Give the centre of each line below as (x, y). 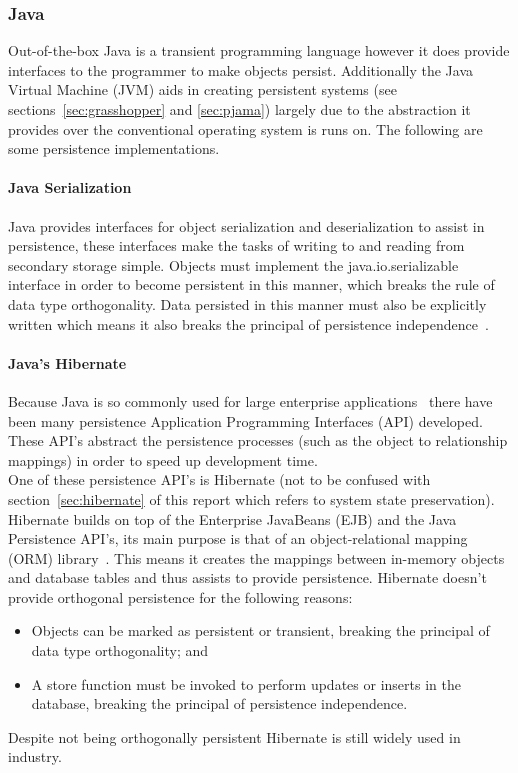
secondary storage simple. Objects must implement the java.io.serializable (233, 264)
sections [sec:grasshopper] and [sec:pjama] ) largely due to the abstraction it (239, 109)
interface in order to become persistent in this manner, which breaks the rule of (251, 284)
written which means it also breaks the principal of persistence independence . (248, 323)
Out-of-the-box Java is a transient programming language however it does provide (259, 50)
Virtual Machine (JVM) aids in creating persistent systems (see (202, 89)
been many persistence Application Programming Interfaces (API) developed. (245, 420)
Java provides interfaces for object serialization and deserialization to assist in (246, 225)
